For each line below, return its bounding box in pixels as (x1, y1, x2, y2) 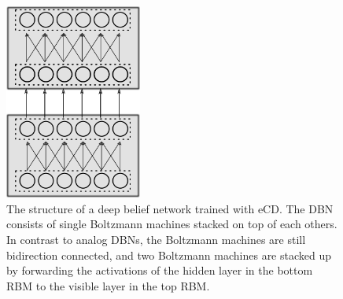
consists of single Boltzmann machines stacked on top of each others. (6, 216, 337, 232)
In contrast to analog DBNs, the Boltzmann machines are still (6, 231, 306, 247)
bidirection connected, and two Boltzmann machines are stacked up (6, 246, 332, 263)
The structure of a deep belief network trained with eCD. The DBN (6, 200, 334, 216)
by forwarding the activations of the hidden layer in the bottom (6, 262, 313, 279)
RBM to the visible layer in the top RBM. (6, 277, 210, 293)
